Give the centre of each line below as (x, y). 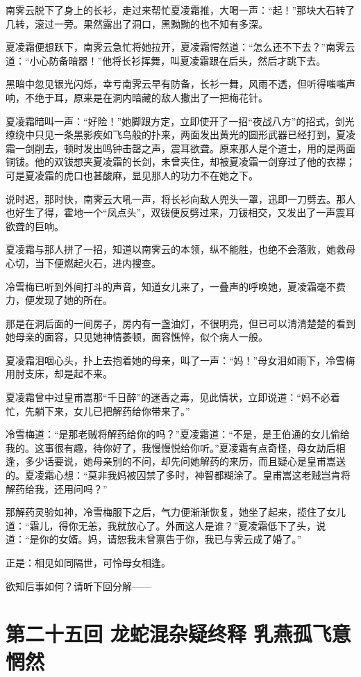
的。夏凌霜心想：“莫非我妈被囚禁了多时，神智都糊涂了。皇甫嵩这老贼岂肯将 (178, 475)
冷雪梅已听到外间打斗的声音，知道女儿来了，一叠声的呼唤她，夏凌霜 (161, 286)
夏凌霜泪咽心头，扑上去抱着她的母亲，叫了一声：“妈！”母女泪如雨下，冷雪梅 (180, 360)
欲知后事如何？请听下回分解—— (78, 586)
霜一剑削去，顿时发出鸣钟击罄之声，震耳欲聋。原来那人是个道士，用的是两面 (180, 148)
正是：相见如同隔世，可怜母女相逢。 (88, 562)
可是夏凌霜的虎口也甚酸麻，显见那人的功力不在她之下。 (132, 175)
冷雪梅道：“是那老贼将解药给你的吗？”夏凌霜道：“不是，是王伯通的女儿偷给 (178, 434)
